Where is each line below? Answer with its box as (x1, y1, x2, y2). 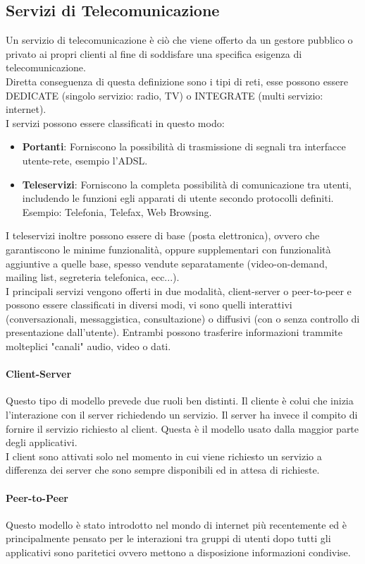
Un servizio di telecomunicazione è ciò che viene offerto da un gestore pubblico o (6, 32, 353, 47)
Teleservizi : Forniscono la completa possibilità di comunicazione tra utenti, (22, 176, 352, 191)
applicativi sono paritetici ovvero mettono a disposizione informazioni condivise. (6, 545, 351, 560)
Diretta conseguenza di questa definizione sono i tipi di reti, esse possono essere (6, 73, 348, 88)
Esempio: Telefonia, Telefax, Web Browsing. (22, 204, 212, 219)
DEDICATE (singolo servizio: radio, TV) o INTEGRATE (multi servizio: (6, 88, 323, 102)
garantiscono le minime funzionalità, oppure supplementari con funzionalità (6, 241, 331, 256)
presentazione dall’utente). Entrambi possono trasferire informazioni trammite (6, 325, 342, 340)
